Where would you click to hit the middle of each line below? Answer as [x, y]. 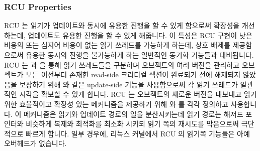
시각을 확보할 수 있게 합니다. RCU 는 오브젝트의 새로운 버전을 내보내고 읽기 [138, 94]
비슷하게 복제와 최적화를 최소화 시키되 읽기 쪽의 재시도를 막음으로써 [132, 124]
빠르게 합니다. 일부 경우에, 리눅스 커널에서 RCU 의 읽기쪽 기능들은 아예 [138, 133]
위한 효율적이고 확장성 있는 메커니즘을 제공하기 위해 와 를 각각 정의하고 [116, 104]
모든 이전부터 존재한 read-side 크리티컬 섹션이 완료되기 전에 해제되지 [133, 74]
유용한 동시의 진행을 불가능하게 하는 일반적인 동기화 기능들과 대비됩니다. [140, 55]
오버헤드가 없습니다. [35, 143]
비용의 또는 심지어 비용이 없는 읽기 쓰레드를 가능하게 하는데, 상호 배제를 [117, 45]
